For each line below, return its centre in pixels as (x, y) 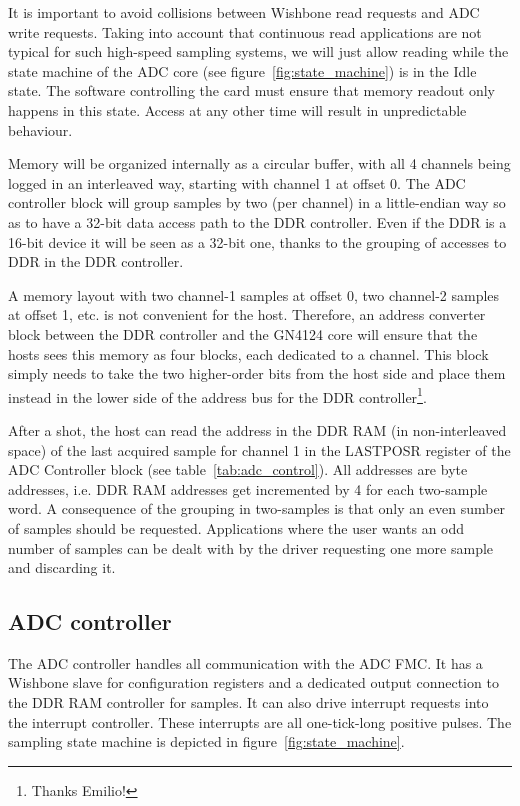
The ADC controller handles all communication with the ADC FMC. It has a (245, 662)
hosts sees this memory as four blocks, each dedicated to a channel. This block (248, 353)
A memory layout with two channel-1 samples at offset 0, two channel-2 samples (254, 294)
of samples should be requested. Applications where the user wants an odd (236, 527)
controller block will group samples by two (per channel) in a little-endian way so (257, 202)
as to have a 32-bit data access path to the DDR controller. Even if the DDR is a (257, 221)
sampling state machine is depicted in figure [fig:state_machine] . (206, 741)
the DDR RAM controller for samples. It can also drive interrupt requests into (248, 702)
